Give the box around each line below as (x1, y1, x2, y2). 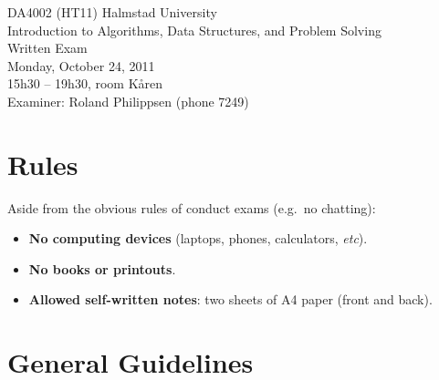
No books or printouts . (28, 259, 176, 278)
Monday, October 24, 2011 (7, 56, 155, 75)
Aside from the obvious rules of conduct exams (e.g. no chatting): (7, 198, 376, 217)
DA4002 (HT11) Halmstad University (7, 3, 217, 21)
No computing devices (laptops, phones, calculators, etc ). (28, 229, 368, 248)
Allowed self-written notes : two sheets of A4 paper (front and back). (28, 290, 433, 309)
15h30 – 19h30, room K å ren (7, 74, 163, 93)
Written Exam (7, 38, 88, 57)
